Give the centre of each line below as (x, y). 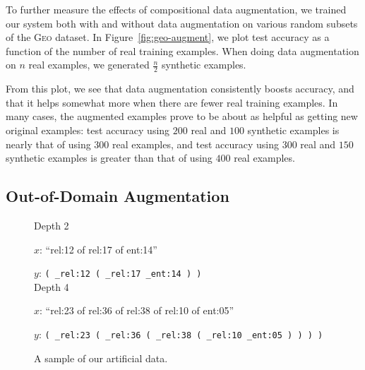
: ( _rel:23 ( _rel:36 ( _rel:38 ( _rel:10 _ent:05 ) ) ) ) (181, 334)
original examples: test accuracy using (88, 130)
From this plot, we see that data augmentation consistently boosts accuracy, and (180, 89)
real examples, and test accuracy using (196, 144)
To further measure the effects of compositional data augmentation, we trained (176, 9)
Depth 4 (52, 286)
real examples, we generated (89, 65)
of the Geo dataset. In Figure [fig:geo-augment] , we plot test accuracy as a (168, 37)
